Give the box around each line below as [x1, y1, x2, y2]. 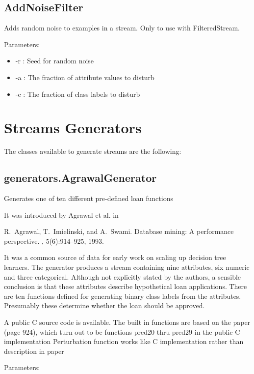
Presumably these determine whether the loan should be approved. [4, 300, 205, 311]
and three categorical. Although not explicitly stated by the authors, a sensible [4, 271, 241, 282]
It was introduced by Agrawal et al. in [4, 209, 119, 220]
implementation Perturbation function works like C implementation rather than [4, 336, 244, 346]
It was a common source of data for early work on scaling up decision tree [4, 252, 226, 262]
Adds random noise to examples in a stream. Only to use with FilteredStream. [4, 23, 240, 33]
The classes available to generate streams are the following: [4, 146, 181, 156]
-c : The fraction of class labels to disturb [15, 88, 140, 99]
